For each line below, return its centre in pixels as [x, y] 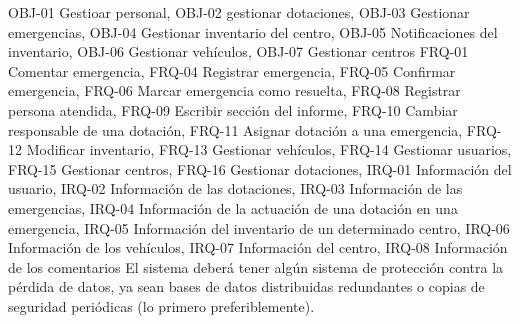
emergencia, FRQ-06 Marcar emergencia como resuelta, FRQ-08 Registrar [234, 90]
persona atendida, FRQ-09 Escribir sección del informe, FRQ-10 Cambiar [233, 109]
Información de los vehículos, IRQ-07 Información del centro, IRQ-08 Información [258, 247]
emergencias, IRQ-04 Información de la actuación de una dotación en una [233, 207]
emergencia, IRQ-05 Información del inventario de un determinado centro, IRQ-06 [259, 227]
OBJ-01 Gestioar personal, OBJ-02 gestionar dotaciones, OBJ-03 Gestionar [239, 12]
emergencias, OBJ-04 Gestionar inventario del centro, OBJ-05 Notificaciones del [253, 31]
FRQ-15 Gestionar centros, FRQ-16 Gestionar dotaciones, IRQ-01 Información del [260, 168]
